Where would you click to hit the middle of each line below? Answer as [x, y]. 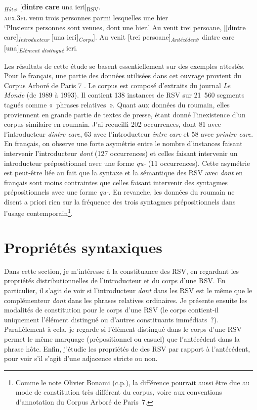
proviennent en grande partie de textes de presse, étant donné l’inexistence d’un [125, 114]
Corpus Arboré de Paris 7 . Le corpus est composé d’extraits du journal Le [117, 85]
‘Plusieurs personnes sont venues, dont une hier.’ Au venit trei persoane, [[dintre [125, 27]
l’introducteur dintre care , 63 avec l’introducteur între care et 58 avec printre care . [128, 133]
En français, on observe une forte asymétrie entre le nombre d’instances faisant [123, 143]
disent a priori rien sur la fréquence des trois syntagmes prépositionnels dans [120, 201]
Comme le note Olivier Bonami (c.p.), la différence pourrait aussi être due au [133, 382]
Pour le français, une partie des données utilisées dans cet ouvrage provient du [123, 76]
